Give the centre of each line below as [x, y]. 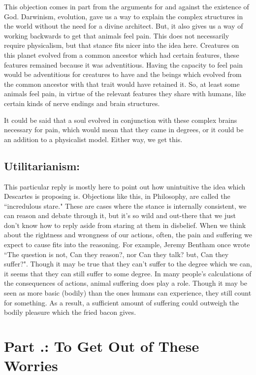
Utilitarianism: [42, 166]
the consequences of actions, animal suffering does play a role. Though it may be [126, 283]
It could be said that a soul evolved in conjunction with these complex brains [121, 120]
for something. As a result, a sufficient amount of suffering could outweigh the [122, 302]
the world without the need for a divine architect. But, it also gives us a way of [124, 26]
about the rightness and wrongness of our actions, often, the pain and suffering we [128, 235]
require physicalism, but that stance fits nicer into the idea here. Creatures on [122, 45]
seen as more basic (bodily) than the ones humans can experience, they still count [128, 293]
